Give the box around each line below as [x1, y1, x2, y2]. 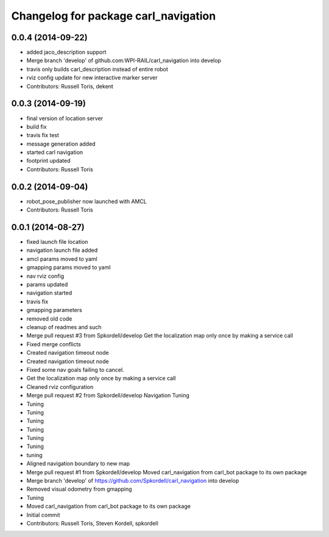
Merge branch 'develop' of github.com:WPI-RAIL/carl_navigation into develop [26, 57, 222, 64]
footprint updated [26, 157, 71, 165]
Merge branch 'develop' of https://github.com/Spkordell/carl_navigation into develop [26, 477, 239, 485]
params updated [26, 281, 68, 288]
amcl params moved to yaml [26, 255, 97, 262]
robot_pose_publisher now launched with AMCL [26, 197, 147, 205]
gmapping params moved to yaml [26, 264, 111, 271]
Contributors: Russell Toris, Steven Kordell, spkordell [26, 519, 158, 527]
